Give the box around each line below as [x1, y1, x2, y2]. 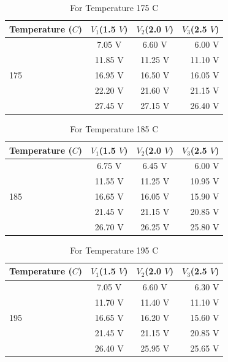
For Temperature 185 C [70, 122, 159, 135]
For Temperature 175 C [70, 1, 159, 13]
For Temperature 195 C [70, 243, 159, 256]
